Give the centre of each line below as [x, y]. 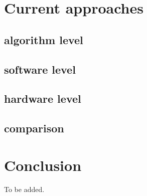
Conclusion [43, 165]
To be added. [24, 189]
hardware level [43, 99]
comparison [34, 128]
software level [40, 69]
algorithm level [44, 39]
